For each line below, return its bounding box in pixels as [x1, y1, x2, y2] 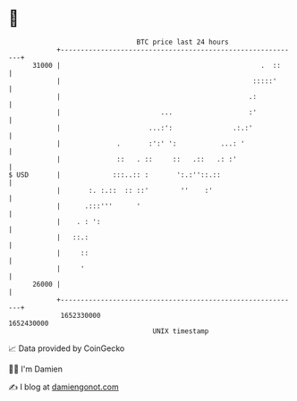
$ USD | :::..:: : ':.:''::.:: [8, 170, 221, 180]
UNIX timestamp [152, 326, 209, 336]
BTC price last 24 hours [136, 38, 229, 46]
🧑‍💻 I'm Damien [8, 363, 64, 374]
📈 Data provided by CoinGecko [8, 343, 125, 354]
